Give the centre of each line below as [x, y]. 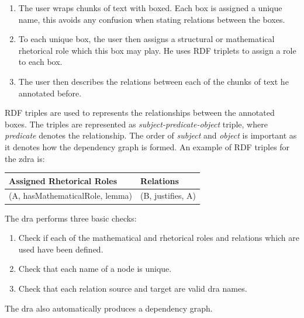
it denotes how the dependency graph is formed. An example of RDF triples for [147, 146]
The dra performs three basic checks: [71, 218]
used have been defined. [61, 249]
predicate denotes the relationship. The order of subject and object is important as [151, 135]
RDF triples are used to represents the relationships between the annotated [140, 113]
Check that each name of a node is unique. [95, 269]
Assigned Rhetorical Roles [63, 180]
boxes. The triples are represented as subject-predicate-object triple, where [136, 124]
